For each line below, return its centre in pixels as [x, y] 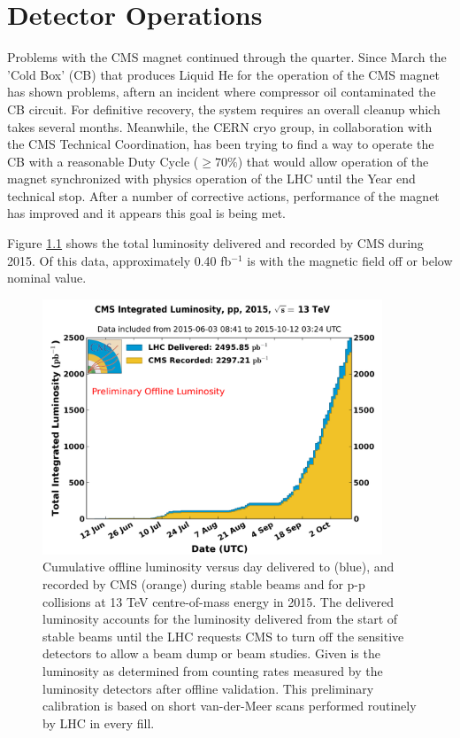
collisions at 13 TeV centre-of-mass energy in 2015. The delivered [218, 601]
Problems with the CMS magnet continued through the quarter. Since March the [227, 57]
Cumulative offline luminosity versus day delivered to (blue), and [218, 567]
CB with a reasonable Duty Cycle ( [103, 161]
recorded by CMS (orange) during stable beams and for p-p [204, 584]
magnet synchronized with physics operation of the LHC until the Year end [211, 179]
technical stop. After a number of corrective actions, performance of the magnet [223, 195]
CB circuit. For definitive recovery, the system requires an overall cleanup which [224, 109]
